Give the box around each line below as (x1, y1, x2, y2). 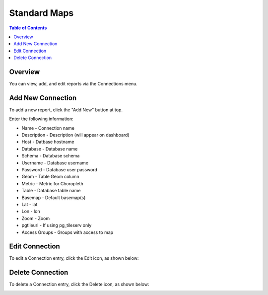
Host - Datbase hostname (21, 139, 74, 145)
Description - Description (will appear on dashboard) (21, 132, 130, 138)
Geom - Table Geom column (21, 174, 79, 180)
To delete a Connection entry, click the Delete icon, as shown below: (9, 281, 149, 288)
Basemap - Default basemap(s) (21, 194, 86, 201)
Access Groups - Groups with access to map (21, 229, 114, 235)
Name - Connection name (21, 125, 74, 131)
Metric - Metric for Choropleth (21, 180, 84, 186)
